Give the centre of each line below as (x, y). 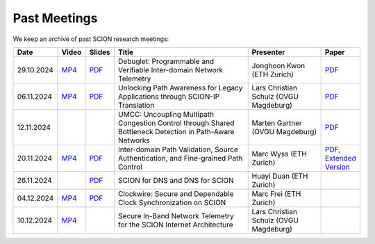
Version (337, 167)
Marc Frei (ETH (276, 193)
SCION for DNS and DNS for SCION (176, 180)
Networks (134, 140)
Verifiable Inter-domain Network (171, 70)
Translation (136, 105)
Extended (341, 158)
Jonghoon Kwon (278, 65)
